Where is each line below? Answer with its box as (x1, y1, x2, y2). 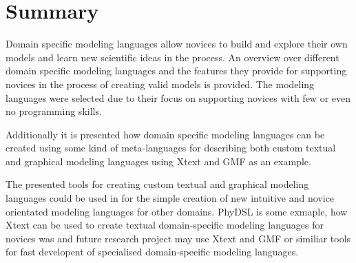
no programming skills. (6, 104, 102, 118)
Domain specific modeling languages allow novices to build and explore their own (6, 36, 348, 51)
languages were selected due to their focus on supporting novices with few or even (6, 90, 351, 105)
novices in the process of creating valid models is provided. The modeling (6, 76, 315, 91)
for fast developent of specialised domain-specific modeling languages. (6, 244, 299, 259)
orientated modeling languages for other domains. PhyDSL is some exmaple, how (6, 204, 348, 218)
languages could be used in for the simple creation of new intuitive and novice (6, 191, 335, 205)
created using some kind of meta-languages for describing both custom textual (6, 140, 336, 155)
